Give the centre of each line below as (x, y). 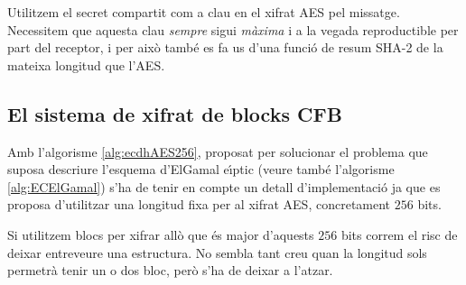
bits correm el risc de (399, 234)
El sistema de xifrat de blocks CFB (175, 113)
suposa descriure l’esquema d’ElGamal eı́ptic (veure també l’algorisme (201, 169)
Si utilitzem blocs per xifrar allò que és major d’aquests (161, 234)
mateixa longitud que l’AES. (86, 64)
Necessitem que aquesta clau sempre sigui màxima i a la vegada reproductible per (233, 29)
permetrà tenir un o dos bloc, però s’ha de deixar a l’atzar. (170, 270)
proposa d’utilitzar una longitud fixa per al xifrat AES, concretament (199, 204)
